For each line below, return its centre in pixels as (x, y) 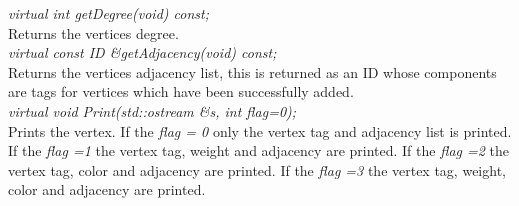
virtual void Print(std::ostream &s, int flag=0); (152, 110)
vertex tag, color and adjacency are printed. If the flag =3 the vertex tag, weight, (257, 169)
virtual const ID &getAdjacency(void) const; (142, 52)
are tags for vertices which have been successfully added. (181, 91)
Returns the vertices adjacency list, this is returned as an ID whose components (252, 71)
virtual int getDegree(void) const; (108, 13)
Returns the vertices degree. (93, 32)
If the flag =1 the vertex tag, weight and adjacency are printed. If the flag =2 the (259, 150)
